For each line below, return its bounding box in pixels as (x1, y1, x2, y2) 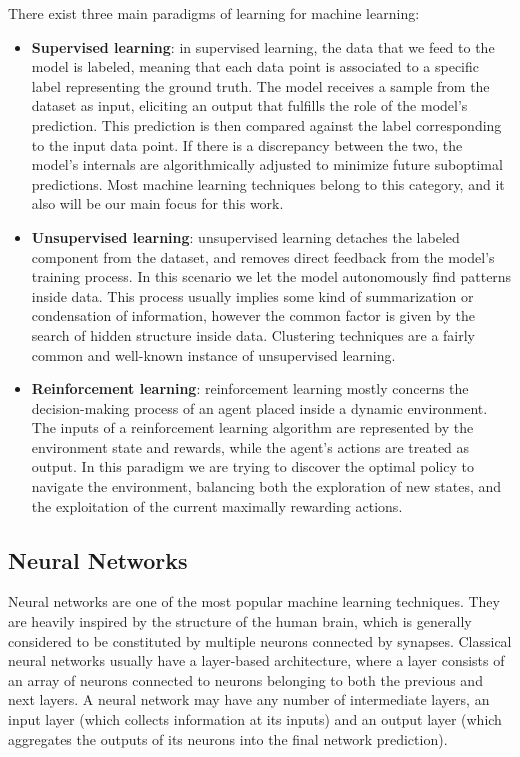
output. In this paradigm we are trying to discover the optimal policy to (31, 456, 474, 477)
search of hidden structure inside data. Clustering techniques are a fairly (31, 324, 475, 345)
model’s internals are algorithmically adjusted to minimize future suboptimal (31, 154, 503, 175)
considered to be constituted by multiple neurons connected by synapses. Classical (8, 630, 512, 651)
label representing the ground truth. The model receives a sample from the (31, 75, 490, 96)
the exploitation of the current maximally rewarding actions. (31, 495, 403, 516)
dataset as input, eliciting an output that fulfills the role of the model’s (31, 95, 468, 116)
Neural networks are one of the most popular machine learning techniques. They (8, 591, 500, 612)
